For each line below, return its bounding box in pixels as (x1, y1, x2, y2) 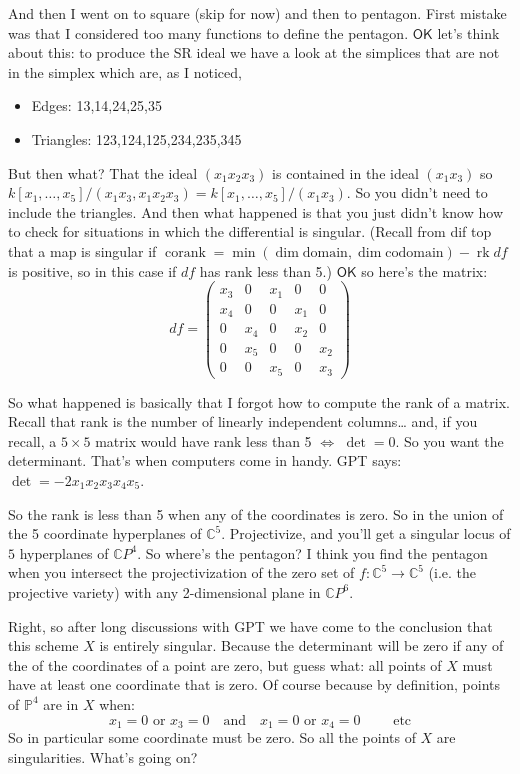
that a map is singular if (8, 240, 157, 261)
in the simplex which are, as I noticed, (8, 61, 242, 82)
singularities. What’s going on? (8, 746, 198, 767)
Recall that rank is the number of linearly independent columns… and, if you (8, 411, 478, 432)
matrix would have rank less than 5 (95, 430, 312, 451)
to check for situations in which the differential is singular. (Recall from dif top (8, 221, 492, 242)
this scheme (8, 635, 79, 656)
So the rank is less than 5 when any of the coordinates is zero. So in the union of (8, 503, 504, 524)
